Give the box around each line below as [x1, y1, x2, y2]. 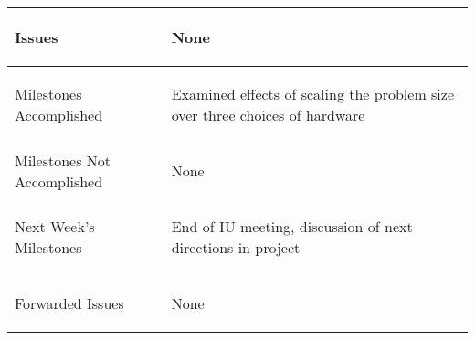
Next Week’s [15, 216, 95, 237]
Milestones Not [15, 149, 111, 171]
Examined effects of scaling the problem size [171, 83, 455, 104]
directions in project [171, 237, 301, 258]
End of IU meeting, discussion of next [171, 216, 413, 237]
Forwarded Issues [15, 292, 124, 313]
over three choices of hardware [171, 104, 365, 125]
